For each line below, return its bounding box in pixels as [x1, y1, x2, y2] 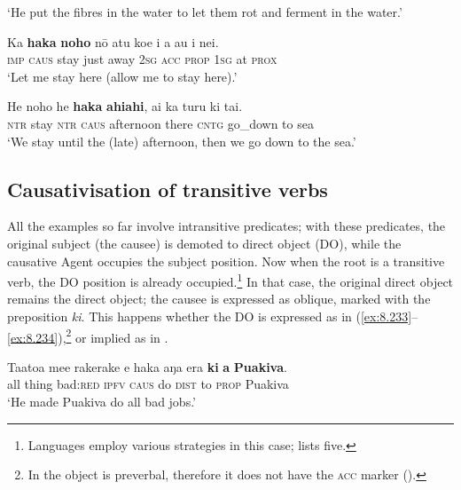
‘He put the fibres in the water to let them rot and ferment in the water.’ [7, 3, 402, 20]
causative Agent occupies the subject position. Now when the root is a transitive [7, 251, 445, 270]
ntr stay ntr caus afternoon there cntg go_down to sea [7, 114, 314, 132]
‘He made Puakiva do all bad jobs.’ [7, 392, 197, 411]
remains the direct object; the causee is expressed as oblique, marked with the [7, 289, 431, 308]
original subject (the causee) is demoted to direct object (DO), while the [7, 233, 402, 252]
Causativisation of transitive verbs [7, 175, 328, 202]
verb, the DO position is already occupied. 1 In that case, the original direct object [7, 270, 454, 290]
